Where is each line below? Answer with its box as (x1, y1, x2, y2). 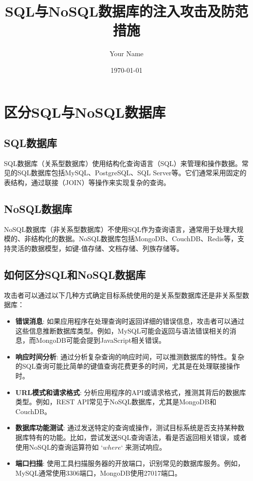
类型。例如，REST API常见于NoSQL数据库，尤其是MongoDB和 (15, 397, 217, 407)
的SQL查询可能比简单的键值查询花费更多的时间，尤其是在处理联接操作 (15, 361, 240, 371)
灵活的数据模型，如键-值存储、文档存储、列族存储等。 (10, 243, 183, 253)
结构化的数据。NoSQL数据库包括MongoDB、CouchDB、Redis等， (31, 233, 237, 244)
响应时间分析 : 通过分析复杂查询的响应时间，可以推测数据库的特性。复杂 (15, 351, 245, 361)
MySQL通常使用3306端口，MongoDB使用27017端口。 (15, 467, 181, 478)
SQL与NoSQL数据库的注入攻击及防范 (4, 1, 249, 21)
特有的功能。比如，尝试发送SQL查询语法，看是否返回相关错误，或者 (29, 432, 247, 442)
